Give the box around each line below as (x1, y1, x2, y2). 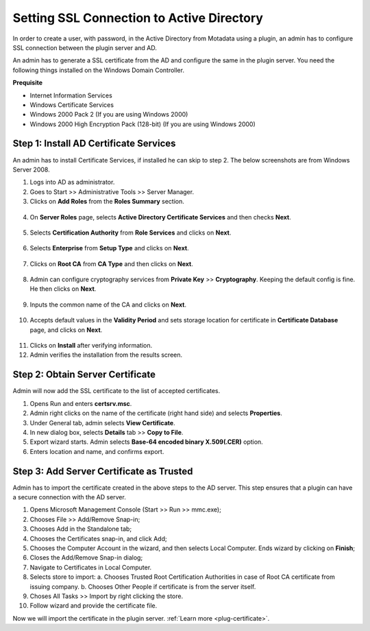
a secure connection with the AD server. (12, 492, 126, 501)
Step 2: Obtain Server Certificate (12, 369, 156, 381)
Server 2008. (12, 165, 51, 174)
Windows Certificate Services (29, 100, 114, 109)
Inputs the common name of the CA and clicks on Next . (29, 300, 186, 309)
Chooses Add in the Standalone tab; (29, 525, 132, 533)
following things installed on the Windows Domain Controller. (12, 66, 185, 74)
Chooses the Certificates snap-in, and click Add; (29, 534, 167, 543)
